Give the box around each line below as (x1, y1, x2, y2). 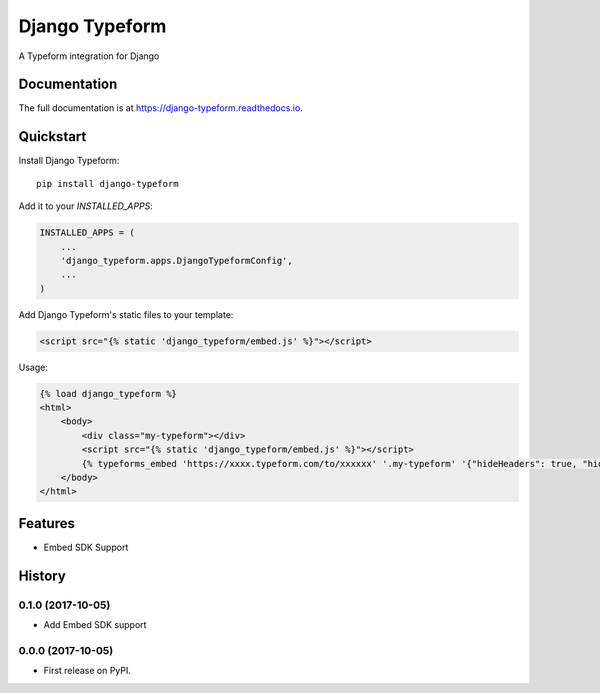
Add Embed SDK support (43, 619, 147, 631)
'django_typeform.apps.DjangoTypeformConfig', (60, 255, 294, 266)
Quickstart (18, 128, 87, 145)
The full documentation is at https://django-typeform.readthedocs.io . (18, 102, 304, 114)
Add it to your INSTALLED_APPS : (18, 200, 154, 212)
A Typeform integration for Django (18, 50, 160, 62)
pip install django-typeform (36, 178, 179, 189)
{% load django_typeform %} (39, 388, 177, 399)
